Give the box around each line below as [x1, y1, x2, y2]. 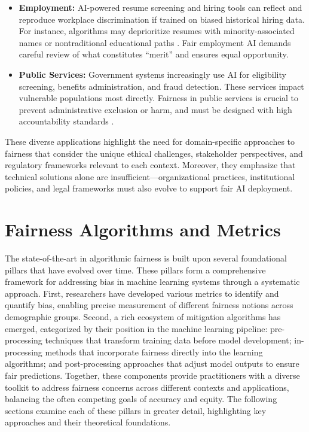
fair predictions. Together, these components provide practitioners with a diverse [5, 369, 300, 381]
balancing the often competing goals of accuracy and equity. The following [5, 393, 277, 405]
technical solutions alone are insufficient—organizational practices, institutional [5, 170, 295, 182]
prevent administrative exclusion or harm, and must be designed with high [19, 103, 292, 115]
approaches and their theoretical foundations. [5, 416, 171, 428]
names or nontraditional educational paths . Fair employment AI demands [19, 36, 291, 48]
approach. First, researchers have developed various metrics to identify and [5, 287, 279, 299]
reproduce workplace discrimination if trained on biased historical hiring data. [19, 13, 305, 25]
